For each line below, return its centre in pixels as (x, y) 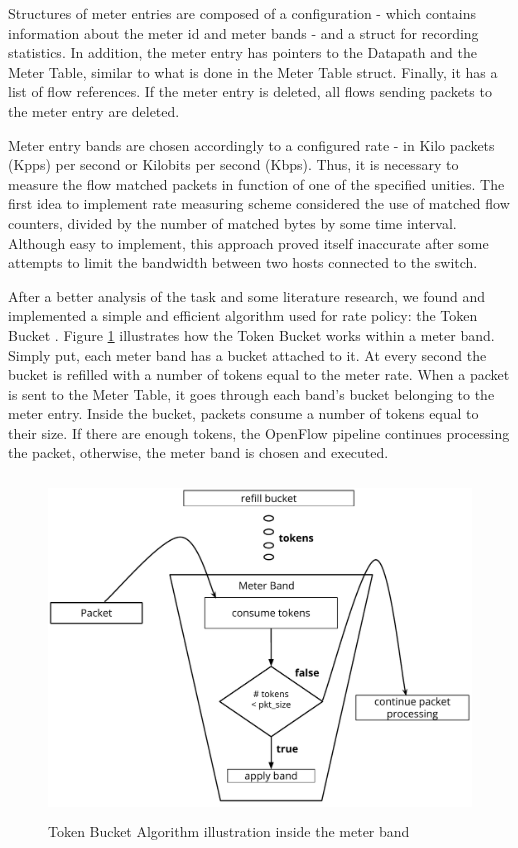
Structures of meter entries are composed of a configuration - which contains (242, 13)
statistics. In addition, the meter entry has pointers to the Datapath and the (242, 52)
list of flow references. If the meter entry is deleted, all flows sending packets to (250, 91)
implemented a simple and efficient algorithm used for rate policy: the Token (243, 315)
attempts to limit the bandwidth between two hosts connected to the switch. (243, 262)
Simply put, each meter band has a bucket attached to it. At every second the (247, 354)
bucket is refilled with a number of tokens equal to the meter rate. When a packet (259, 374)
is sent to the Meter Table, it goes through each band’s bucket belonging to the (251, 393)
